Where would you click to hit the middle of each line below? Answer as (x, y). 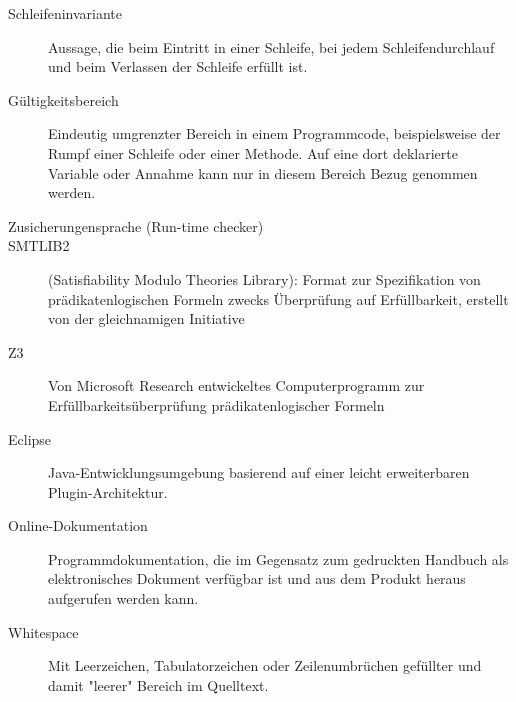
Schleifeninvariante (65, 13)
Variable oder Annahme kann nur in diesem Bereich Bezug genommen (263, 172)
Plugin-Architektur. (108, 491)
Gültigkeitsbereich (63, 99)
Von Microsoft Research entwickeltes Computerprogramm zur (236, 385)
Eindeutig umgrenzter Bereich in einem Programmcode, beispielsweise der (274, 133)
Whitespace (43, 631)
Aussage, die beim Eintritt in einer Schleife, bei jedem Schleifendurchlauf (271, 46)
